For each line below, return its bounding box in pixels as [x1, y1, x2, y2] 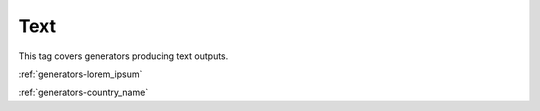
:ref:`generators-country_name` [18, 86, 149, 99]
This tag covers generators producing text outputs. [18, 50, 229, 62]
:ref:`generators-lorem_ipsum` [18, 68, 143, 80]
